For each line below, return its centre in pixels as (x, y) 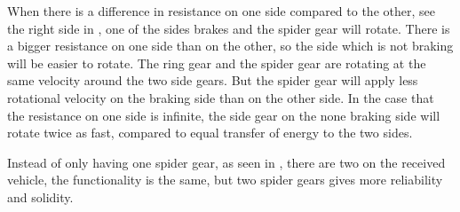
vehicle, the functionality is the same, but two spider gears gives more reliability (225, 180)
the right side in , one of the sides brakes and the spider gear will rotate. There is (229, 28)
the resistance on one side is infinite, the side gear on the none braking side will (224, 115)
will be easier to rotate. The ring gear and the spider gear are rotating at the (217, 63)
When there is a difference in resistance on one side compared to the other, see (221, 11)
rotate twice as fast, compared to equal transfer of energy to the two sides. (210, 133)
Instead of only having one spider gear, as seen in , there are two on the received (226, 162)
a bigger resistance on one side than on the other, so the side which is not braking (230, 46)
